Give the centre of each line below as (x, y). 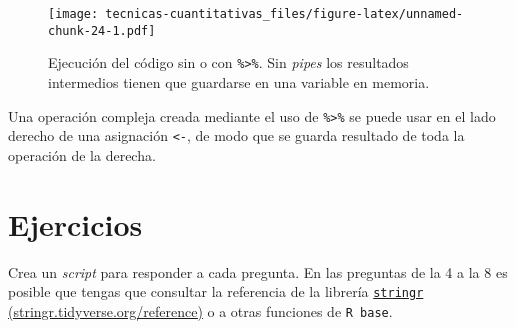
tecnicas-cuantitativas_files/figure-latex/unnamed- (284, 14)
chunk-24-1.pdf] (102, 30)
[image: (73, 14)
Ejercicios (75, 223)
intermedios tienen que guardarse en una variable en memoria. (239, 81)
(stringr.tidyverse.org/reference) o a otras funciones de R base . (200, 310)
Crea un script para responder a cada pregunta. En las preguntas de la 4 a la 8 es (258, 271)
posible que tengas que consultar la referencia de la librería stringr (216, 291)
